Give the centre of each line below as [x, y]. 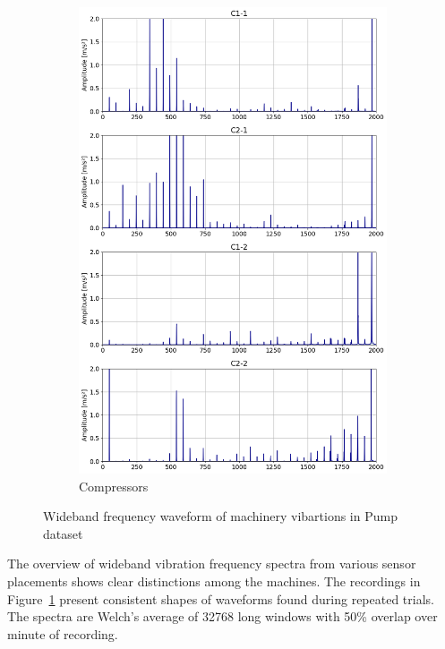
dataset [63, 533]
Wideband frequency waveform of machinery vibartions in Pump [220, 516]
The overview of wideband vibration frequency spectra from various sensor [212, 564]
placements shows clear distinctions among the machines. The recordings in [214, 581]
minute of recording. [63, 633]
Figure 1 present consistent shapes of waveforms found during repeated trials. [221, 598]
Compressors [114, 486]
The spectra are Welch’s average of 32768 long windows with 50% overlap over [222, 616]
